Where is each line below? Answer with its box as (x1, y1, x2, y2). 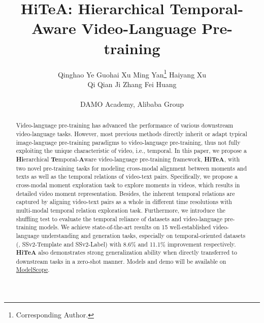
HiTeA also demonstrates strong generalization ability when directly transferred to (16, 248, 237, 257)
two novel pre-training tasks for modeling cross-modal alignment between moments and (16, 164, 247, 172)
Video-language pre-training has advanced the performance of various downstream (16, 121, 234, 130)
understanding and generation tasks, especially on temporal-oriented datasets (41, 231, 246, 239)
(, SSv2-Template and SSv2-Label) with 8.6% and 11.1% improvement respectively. (16, 239, 236, 248)
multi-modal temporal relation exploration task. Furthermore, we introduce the (16, 206, 225, 214)
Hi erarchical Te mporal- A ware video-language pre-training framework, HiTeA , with (16, 154, 240, 164)
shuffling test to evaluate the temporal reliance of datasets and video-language (16, 214, 223, 223)
